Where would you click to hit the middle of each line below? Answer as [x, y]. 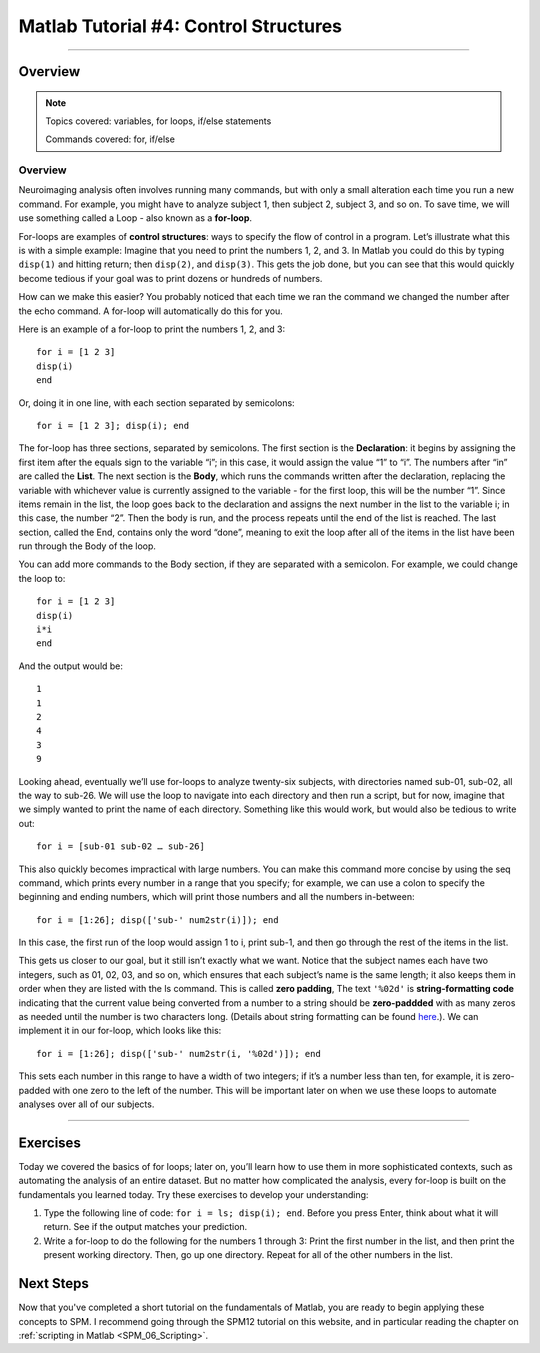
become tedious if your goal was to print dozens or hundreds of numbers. [170, 278]
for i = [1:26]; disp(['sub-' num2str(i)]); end [157, 919]
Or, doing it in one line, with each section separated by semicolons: [156, 402]
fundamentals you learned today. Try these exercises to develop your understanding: [193, 1194]
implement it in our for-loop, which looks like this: [120, 1031]
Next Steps [53, 1283]
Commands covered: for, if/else [110, 139]
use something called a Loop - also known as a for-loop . [135, 218]
